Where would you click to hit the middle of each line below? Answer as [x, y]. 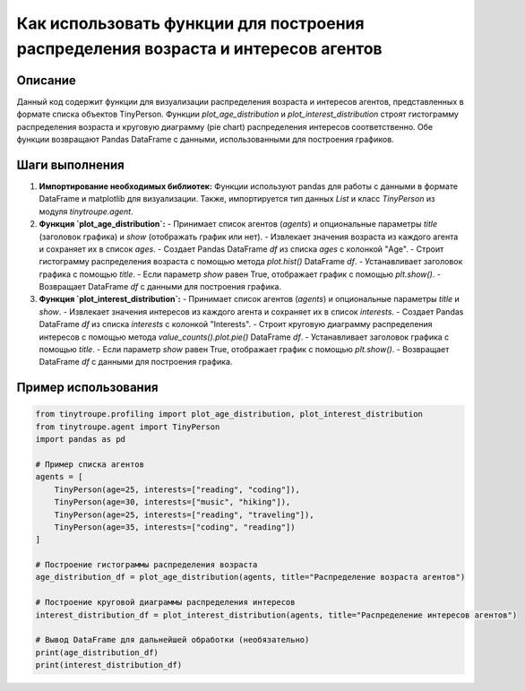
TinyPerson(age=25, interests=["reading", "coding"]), [177, 489]
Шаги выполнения [70, 164]
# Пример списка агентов [90, 464]
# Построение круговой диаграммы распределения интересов [165, 602]
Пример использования [87, 388]
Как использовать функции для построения [190, 23]
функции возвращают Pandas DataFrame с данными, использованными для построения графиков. [205, 140]
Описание [46, 80]
